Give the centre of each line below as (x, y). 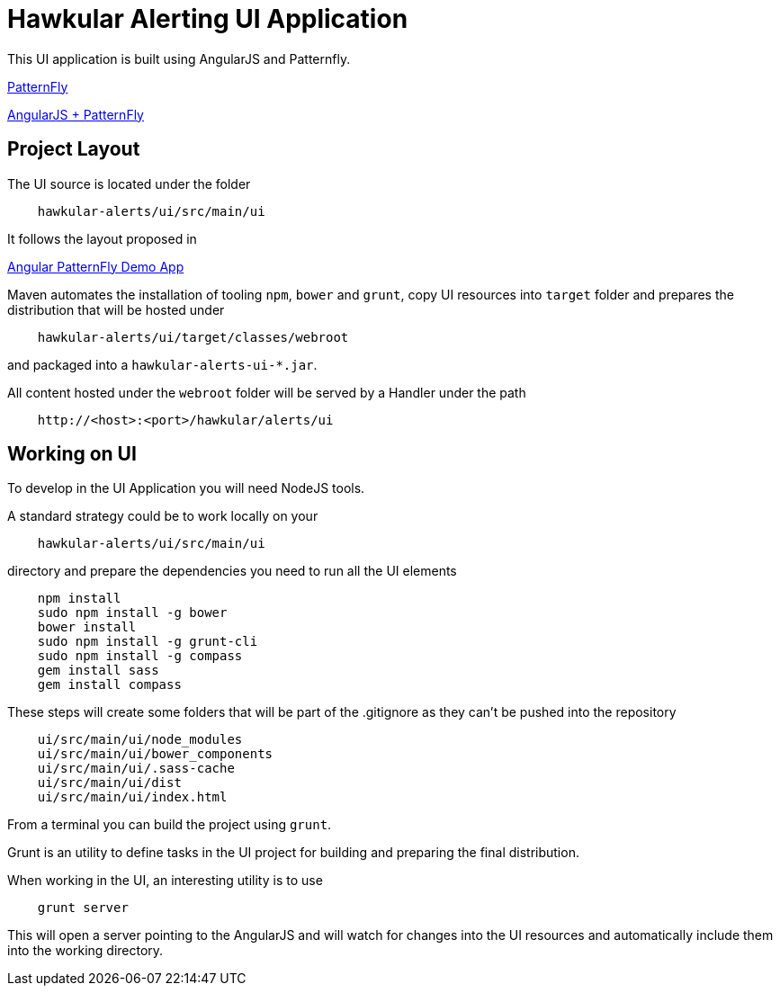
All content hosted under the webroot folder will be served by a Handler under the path (267, 392)
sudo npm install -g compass (140, 656)
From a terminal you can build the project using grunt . (170, 825)
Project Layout (74, 149)
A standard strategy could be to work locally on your (163, 516)
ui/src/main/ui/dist (109, 783)
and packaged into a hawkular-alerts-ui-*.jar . (162, 364)
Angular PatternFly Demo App (96, 266)
